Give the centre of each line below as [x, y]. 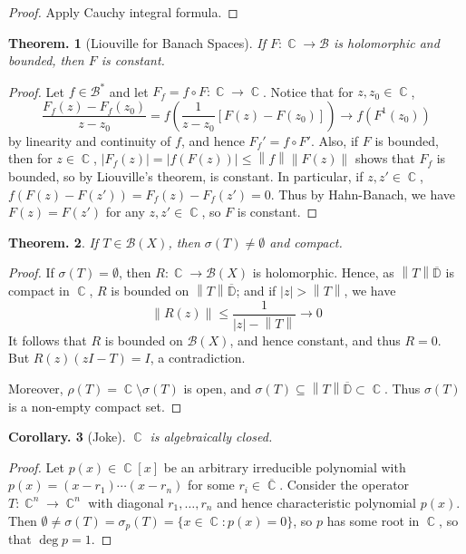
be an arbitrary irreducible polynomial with [285, 467]
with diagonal [126, 502]
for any [125, 212]
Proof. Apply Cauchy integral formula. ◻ [123, 12]
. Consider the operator [345, 485]
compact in [39, 291]
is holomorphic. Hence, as [323, 272]
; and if [256, 291]
